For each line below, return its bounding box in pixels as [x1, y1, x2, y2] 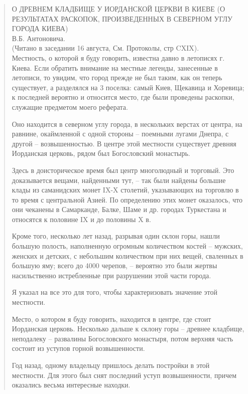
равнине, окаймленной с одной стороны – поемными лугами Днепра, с [12, 128, 229, 139]
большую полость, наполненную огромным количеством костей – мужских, [12, 241, 243, 251]
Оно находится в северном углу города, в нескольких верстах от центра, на [12, 118, 242, 129]
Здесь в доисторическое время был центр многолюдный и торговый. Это [12, 164, 234, 175]
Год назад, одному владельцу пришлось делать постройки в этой [12, 360, 210, 370]
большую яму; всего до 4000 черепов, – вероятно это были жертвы [12, 260, 217, 271]
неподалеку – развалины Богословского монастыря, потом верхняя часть [12, 333, 233, 343]
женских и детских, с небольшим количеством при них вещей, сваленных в [12, 250, 243, 261]
